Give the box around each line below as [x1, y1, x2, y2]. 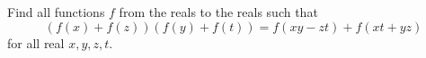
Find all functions [7, 3, 105, 21]
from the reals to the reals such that [119, 3, 318, 21]
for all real [7, 33, 65, 52]
